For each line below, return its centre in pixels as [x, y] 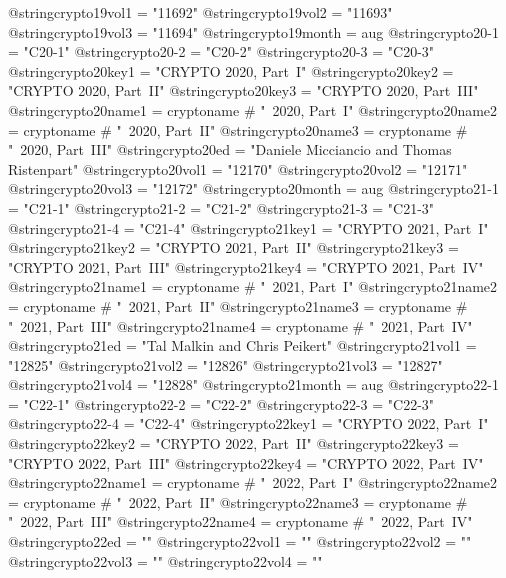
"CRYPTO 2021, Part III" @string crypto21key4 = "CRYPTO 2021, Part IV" [246, 266]
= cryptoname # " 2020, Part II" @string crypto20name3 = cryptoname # [238, 129]
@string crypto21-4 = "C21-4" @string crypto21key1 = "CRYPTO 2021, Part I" [248, 227]
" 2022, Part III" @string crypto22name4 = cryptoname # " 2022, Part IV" [240, 521]
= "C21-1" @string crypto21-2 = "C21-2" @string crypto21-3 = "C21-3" [221, 207]
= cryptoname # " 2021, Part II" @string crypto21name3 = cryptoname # [238, 305]
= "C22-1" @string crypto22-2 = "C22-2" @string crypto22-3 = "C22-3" [221, 403]
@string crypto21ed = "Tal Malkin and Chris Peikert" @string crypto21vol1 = [242, 345]
